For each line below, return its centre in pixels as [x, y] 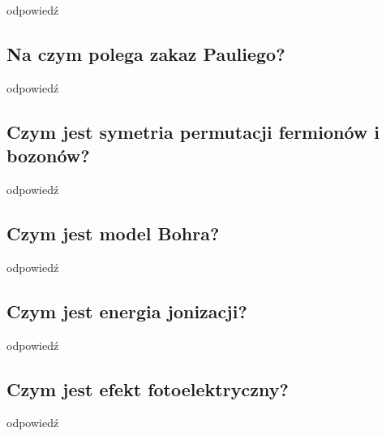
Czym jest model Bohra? [113, 233]
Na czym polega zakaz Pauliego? [146, 53]
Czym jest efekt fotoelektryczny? [148, 389]
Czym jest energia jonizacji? [127, 311]
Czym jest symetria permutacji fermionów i [193, 131]
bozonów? [48, 155]
